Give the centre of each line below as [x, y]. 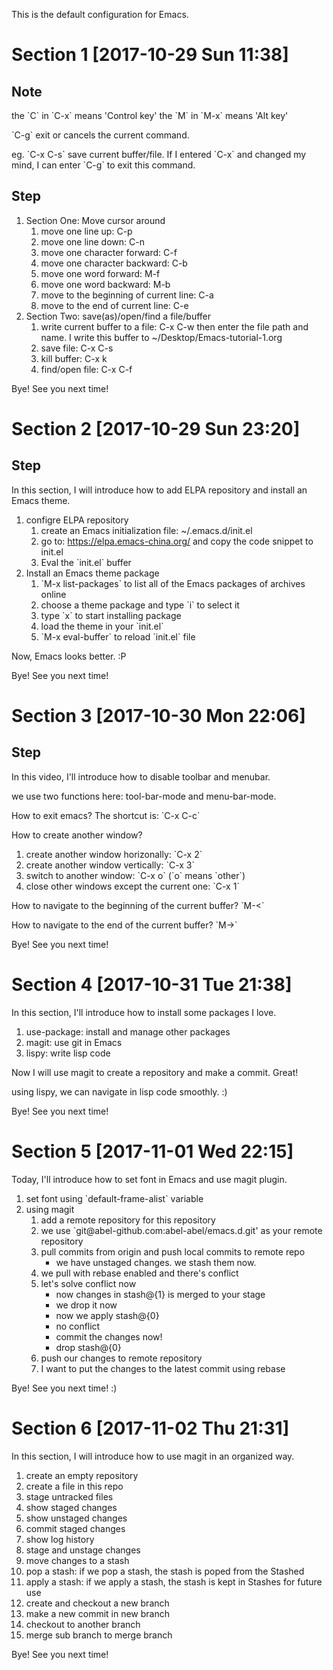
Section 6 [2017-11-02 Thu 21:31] [150, 1428]
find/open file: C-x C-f [86, 369]
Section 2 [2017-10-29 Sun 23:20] [156, 429]
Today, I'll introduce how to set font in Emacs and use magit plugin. [149, 1179]
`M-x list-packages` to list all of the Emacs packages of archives [173, 583]
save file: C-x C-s [77, 348]
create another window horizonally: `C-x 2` [114, 854]
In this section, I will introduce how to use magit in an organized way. [153, 1456]
